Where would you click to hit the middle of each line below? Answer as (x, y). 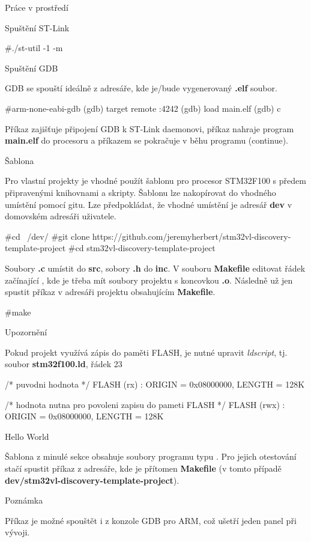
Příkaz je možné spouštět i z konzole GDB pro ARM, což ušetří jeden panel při (151, 520)
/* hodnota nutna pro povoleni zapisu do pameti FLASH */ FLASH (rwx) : (145, 404)
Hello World (27, 436)
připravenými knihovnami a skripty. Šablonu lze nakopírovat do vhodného (140, 192)
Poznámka (24, 500)
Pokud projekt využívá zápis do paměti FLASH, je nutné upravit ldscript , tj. (146, 352)
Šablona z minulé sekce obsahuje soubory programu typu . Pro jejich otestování (151, 456)
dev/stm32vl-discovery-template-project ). (92, 480)
